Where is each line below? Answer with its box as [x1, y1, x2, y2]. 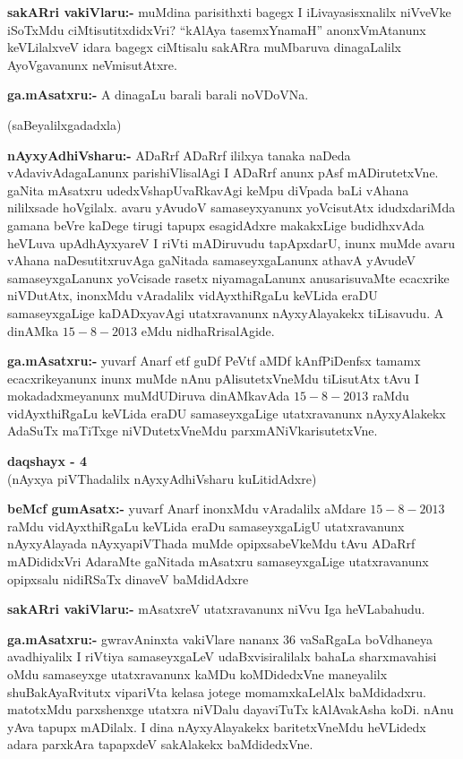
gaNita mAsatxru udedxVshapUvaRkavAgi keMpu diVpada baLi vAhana [7, 180, 409, 199]
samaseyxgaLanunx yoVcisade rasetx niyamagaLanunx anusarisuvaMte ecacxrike [7, 268, 450, 287]
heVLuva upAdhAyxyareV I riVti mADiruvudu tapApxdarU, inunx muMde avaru [7, 233, 456, 252]
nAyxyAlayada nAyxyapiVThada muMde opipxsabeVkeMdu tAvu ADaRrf [7, 534, 416, 553]
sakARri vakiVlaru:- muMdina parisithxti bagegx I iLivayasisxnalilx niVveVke [7, 3, 451, 21]
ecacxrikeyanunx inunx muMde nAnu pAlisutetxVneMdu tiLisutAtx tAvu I [7, 368, 420, 387]
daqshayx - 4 [7, 452, 88, 470]
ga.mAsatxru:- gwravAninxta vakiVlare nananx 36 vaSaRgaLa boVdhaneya [7, 629, 433, 648]
